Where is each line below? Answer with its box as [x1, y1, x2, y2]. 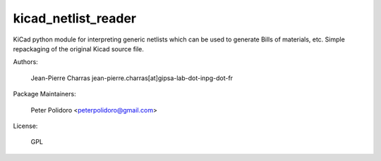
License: [13, 122, 38, 130]
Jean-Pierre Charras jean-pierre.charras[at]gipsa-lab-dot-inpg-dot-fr [30, 74, 233, 82]
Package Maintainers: [13, 90, 77, 98]
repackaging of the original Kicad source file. [13, 44, 145, 53]
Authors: [13, 58, 38, 66]
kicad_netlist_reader [13, 11, 137, 26]
